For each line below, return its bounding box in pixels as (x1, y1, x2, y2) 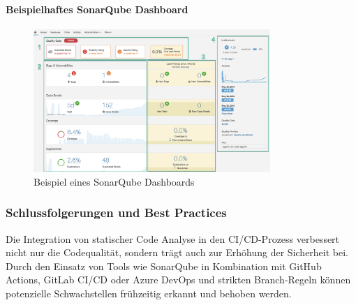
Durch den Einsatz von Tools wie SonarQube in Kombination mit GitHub (6, 258, 322, 273)
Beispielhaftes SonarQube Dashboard (6, 1, 188, 16)
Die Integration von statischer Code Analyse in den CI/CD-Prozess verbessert (6, 231, 340, 246)
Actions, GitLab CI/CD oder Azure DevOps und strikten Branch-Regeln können (6, 272, 351, 287)
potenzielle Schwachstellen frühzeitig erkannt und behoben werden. (6, 285, 292, 300)
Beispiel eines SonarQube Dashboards (34, 174, 195, 188)
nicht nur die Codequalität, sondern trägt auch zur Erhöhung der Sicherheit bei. (6, 245, 349, 260)
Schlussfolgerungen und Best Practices (6, 204, 227, 221)
